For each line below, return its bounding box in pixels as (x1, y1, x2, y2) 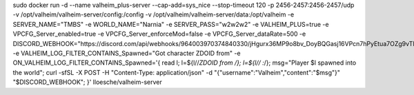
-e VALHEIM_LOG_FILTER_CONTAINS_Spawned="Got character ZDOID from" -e (12, 49, 241, 57)
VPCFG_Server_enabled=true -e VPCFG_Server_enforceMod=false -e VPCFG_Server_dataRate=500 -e (12, 30, 306, 38)
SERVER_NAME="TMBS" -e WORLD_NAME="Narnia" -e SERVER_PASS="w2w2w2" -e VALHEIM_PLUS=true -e (12, 20, 329, 28)
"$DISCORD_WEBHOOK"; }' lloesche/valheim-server (12, 78, 162, 86)
